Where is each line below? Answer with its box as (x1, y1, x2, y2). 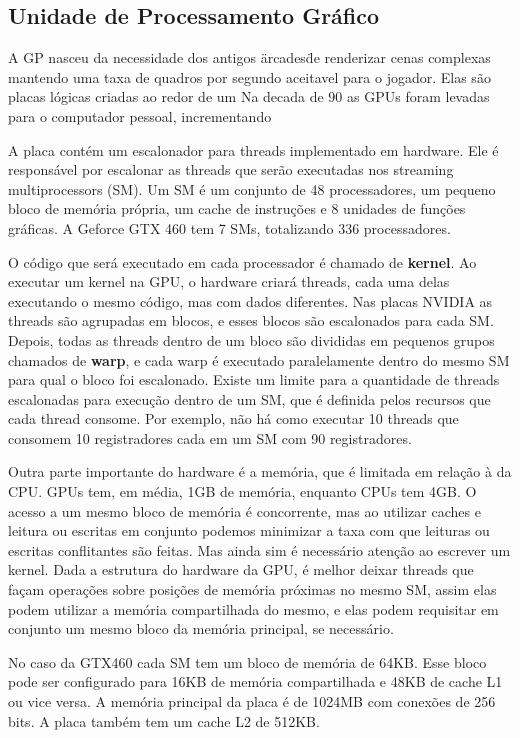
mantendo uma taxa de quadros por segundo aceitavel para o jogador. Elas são (8, 66, 491, 87)
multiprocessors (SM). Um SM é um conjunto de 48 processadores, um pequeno (8, 178, 496, 199)
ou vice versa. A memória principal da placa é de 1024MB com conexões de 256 (8, 691, 496, 712)
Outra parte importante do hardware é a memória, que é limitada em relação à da (8, 461, 512, 482)
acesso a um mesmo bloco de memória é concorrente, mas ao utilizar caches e (8, 500, 481, 521)
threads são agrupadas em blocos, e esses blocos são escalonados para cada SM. (8, 310, 494, 331)
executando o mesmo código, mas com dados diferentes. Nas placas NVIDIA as (8, 290, 493, 311)
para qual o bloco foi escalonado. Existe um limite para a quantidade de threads (8, 369, 500, 390)
